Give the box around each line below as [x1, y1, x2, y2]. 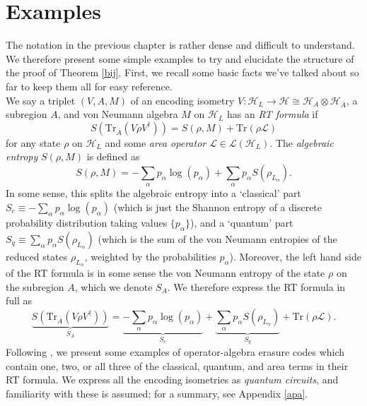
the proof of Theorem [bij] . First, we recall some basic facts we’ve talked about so [6, 65, 359, 80]
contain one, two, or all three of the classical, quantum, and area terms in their [6, 358, 349, 373]
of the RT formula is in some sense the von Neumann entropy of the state [6, 265, 325, 280]
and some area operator [105, 135, 206, 150]
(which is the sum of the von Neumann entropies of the [98, 231, 337, 246]
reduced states [6, 249, 68, 263]
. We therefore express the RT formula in [167, 279, 346, 294]
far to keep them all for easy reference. [6, 78, 173, 93]
